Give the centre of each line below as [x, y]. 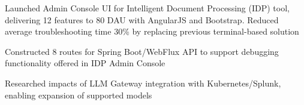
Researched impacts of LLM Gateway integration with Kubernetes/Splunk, [143, 83]
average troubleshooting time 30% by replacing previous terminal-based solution [152, 31]
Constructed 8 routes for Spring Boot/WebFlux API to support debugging [142, 51]
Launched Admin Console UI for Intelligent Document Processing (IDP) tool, [147, 8]
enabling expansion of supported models [79, 95]
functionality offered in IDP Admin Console [85, 63]
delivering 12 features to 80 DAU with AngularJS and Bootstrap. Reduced [142, 19]
